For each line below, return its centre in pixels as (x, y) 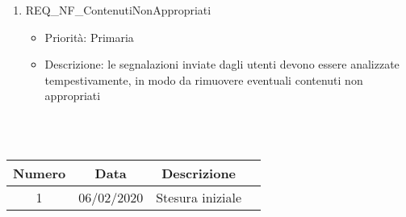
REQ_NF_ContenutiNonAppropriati (118, 10)
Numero (40, 173)
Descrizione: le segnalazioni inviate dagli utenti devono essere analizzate (222, 64)
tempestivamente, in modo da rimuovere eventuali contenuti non (204, 79)
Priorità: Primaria (89, 37)
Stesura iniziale (199, 198)
